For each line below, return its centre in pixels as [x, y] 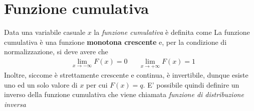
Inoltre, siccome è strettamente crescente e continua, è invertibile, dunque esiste [126, 75]
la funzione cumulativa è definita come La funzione [172, 32]
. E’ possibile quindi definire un [191, 84]
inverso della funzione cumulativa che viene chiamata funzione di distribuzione [124, 94]
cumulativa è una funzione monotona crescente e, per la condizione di [115, 42]
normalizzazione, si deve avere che [56, 52]
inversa [15, 104]
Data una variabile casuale [45, 32]
